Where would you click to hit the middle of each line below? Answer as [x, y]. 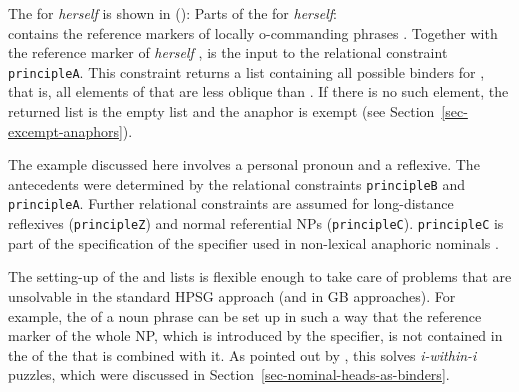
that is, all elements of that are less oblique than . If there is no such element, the [258, 91]
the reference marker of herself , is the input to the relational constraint [228, 52]
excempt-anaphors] [65, 130]
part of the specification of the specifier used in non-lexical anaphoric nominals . [253, 242]
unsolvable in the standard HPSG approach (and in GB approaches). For [232, 295]
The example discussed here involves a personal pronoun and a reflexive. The [244, 164]
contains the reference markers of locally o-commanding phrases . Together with [253, 32]
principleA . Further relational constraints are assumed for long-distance [231, 203]
